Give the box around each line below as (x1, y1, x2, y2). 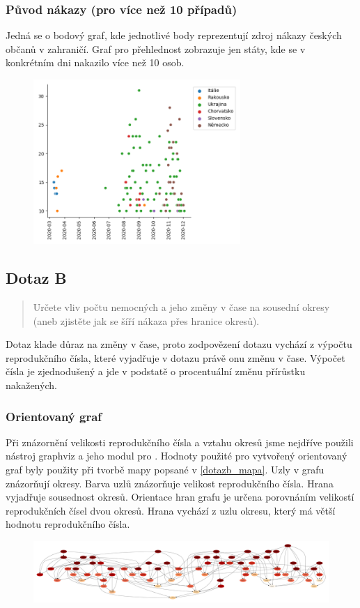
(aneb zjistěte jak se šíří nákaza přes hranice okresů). (33, 313, 260, 328)
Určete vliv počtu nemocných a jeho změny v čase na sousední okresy (33, 300, 330, 314)
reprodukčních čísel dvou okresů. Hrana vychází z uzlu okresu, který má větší (6, 503, 336, 517)
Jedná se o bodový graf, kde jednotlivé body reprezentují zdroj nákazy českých (6, 28, 342, 43)
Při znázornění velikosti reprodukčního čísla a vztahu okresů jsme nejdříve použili (6, 434, 354, 449)
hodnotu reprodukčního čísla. (6, 517, 130, 531)
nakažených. (6, 378, 57, 393)
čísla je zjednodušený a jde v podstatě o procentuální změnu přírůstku (6, 364, 306, 379)
